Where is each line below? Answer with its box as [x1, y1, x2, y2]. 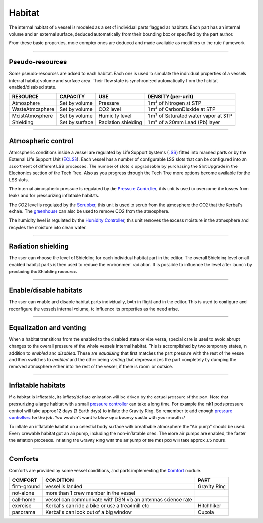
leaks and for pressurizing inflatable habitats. [9, 193, 100, 199]
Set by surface [59, 119, 94, 126]
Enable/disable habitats [9, 286, 83, 294]
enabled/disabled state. [9, 84, 56, 90]
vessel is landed [45, 483, 83, 490]
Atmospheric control [9, 137, 73, 145]
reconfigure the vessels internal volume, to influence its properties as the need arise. [9, 306, 180, 312]
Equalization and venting [9, 323, 86, 332]
